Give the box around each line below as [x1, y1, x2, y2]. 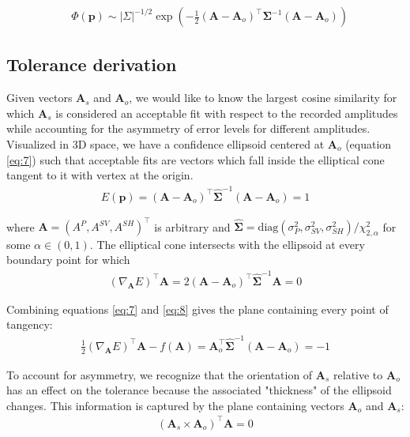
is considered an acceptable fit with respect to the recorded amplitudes [55, 104, 398, 121]
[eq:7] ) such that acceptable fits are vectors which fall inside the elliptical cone [6, 151, 385, 168]
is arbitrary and [154, 218, 231, 235]
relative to [333, 366, 383, 382]
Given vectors [6, 89, 73, 106]
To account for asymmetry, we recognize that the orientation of [6, 366, 313, 382]
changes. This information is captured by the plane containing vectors [6, 397, 344, 413]
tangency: [6, 316, 53, 333]
